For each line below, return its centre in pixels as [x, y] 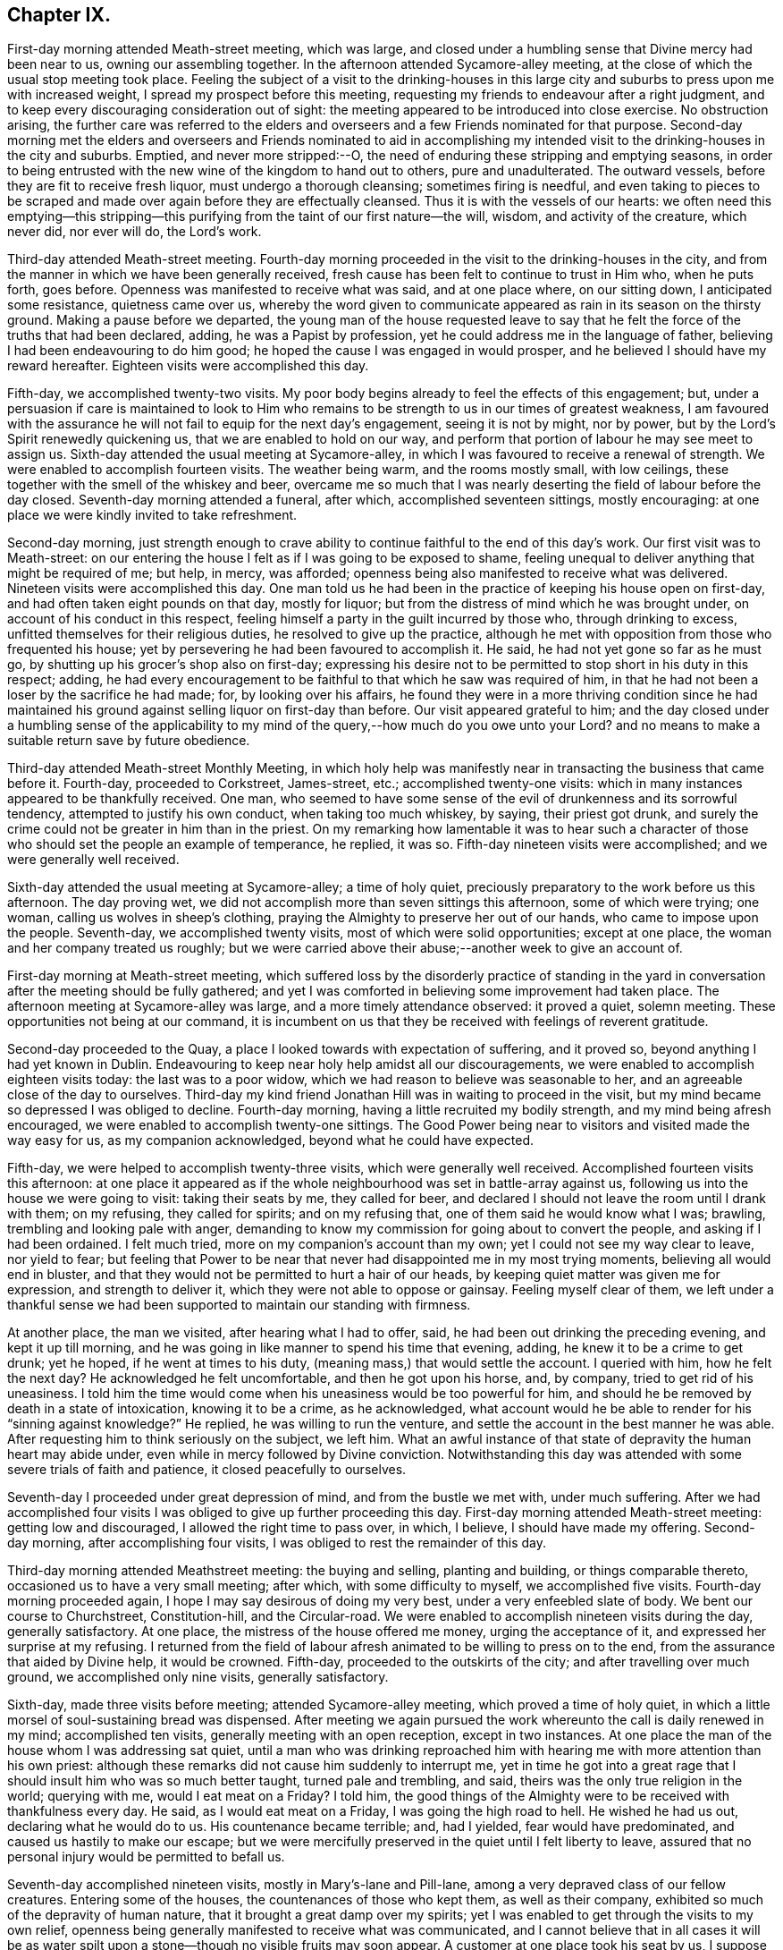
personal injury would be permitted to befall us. [146, 1857]
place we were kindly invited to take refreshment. [152, 515]
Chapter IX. [59, 15]
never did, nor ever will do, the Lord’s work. [135, 232]
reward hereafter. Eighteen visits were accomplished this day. [188, 366]
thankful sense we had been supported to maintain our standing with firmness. [239, 1305]
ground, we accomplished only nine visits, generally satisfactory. [198, 1677]
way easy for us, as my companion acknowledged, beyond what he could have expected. [271, 1140]
